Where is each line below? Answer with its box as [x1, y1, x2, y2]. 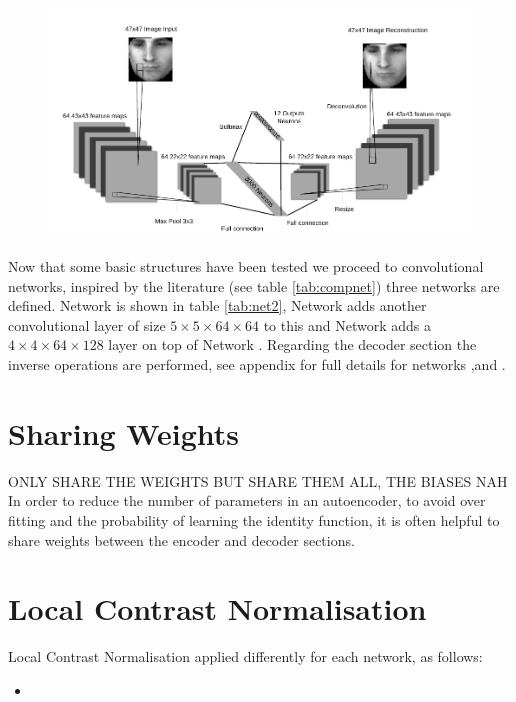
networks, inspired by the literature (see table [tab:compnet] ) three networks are [8, 275, 500, 296]
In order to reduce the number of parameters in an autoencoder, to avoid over [8, 490, 486, 511]
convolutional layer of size [8, 314, 166, 335]
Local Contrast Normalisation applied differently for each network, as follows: [8, 646, 483, 667]
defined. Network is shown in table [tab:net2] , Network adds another [8, 295, 427, 316]
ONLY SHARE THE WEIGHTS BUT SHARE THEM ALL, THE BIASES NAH [8, 470, 508, 491]
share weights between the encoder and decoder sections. [8, 529, 355, 550]
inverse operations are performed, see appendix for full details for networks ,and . [8, 354, 506, 374]
